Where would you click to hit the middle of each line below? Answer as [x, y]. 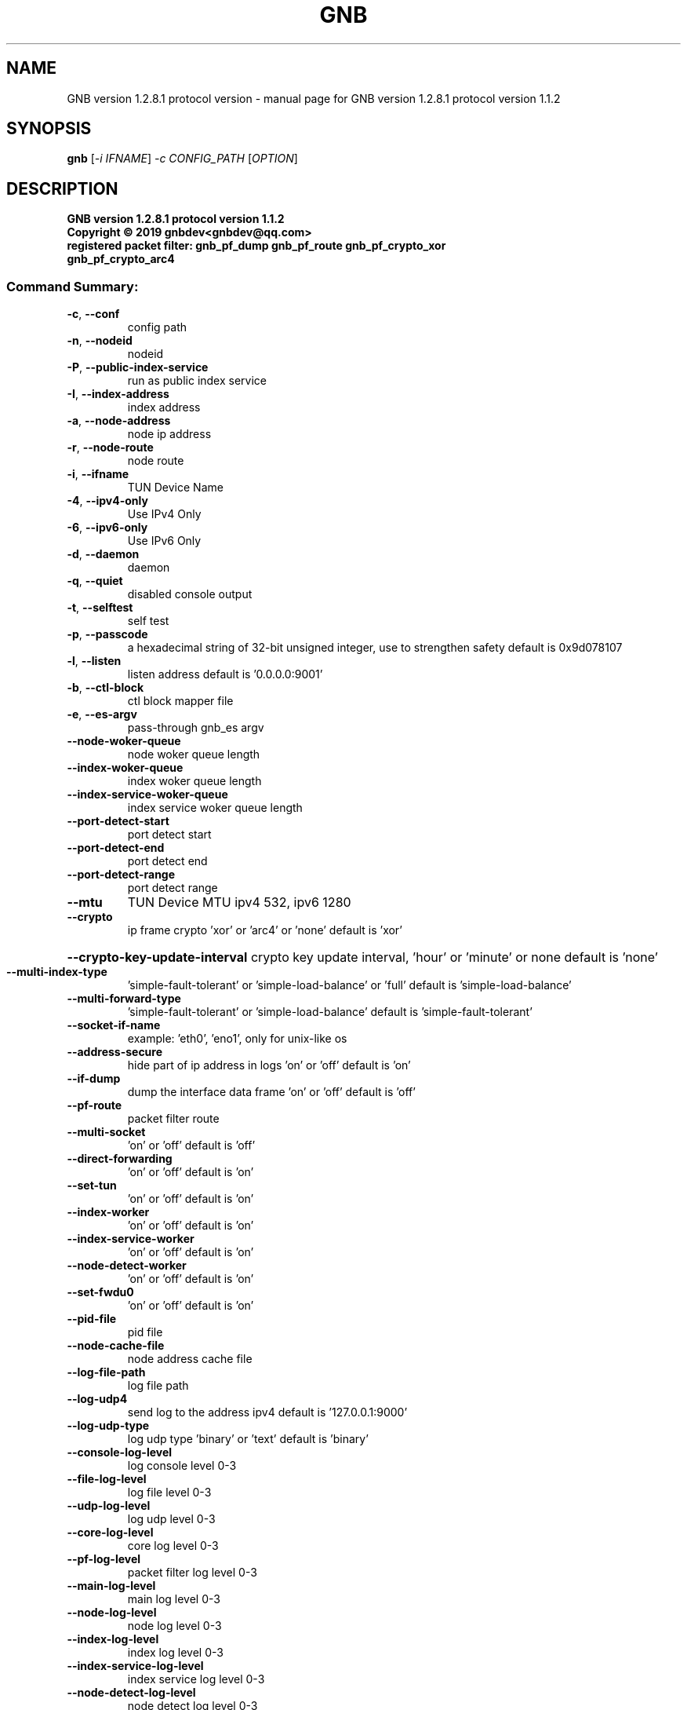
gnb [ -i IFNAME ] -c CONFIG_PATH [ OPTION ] [182, 159]
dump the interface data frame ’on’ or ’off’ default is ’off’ [271, 1092]
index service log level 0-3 [196, 1679]
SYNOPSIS [49, 129]
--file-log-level [107, 1479]
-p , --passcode [107, 634]
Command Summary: [73, 286]
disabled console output [190, 594]
